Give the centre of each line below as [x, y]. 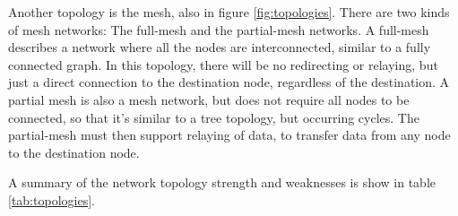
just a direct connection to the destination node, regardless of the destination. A [229, 82]
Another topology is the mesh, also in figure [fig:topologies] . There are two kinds [229, 12]
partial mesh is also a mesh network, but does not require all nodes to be [209, 99]
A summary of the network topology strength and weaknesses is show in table [222, 182]
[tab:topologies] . [52, 199]
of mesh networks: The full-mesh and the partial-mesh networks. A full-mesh [219, 29]
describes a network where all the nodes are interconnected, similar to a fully [220, 47]
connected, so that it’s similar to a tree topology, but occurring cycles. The [214, 117]
